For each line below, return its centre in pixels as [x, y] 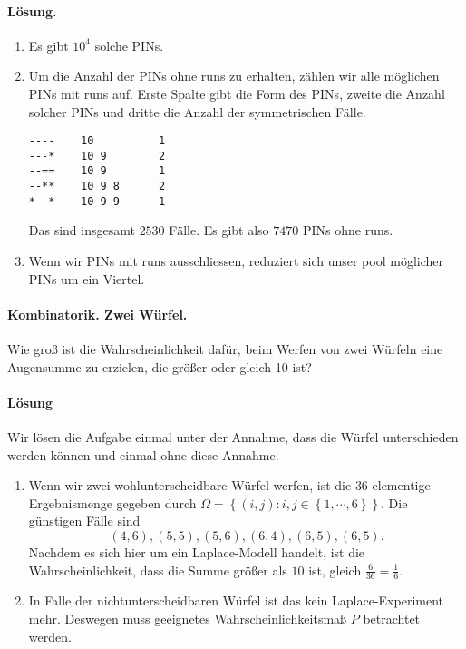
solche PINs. [129, 45]
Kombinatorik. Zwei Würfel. [97, 314]
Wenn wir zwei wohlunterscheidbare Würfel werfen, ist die [190, 485]
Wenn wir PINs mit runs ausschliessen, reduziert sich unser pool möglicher [236, 261]
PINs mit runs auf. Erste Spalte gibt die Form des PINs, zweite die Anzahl [237, 93]
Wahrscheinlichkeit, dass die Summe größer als [158, 570]
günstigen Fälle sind [84, 521]
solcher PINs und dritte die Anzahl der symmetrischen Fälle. [197, 111]
